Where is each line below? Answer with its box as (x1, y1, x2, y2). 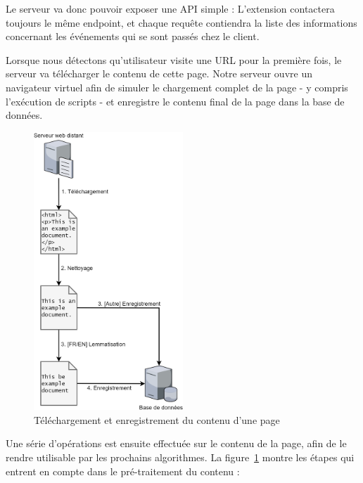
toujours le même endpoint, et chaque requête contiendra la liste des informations (6, 15, 357, 30)
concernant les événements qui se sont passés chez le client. (6, 29, 260, 44)
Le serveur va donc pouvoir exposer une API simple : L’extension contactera (6, 1, 335, 15)
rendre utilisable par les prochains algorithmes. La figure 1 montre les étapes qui (6, 449, 355, 464)
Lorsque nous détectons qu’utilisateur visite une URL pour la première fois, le (6, 52, 342, 67)
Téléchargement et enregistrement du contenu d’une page (34, 412, 280, 427)
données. (6, 108, 43, 122)
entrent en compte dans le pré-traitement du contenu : (6, 463, 240, 478)
